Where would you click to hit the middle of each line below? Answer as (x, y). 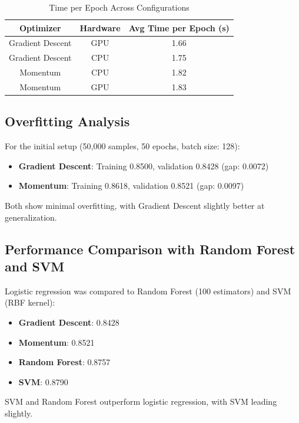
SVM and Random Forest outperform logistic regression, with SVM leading (141, 401)
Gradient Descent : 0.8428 (69, 322)
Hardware (100, 27)
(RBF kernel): (30, 302)
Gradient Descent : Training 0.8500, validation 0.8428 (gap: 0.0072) (144, 165)
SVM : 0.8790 (43, 381)
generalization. (31, 217)
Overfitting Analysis (67, 121)
